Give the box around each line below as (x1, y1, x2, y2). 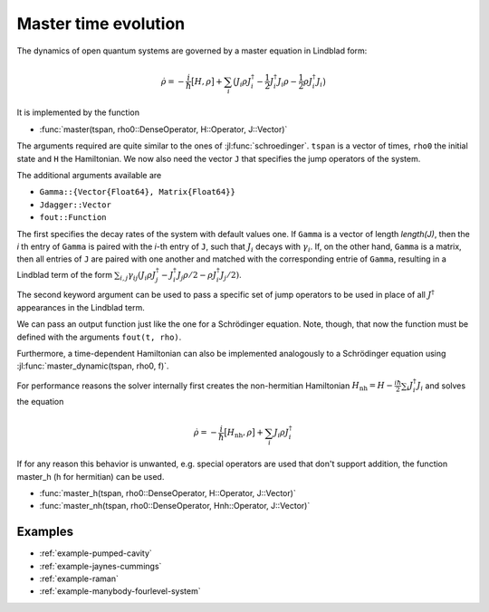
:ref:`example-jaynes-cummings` (39, 560, 162, 571)
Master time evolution (16, 14, 186, 33)
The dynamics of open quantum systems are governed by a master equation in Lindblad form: (16, 45, 368, 56)
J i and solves (417, 380, 466, 393)
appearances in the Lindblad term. (16, 301, 145, 312)
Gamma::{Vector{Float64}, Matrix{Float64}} (39, 186, 235, 197)
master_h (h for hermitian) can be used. (16, 471, 165, 482)
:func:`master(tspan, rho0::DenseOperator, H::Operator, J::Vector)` (39, 123, 288, 135)
